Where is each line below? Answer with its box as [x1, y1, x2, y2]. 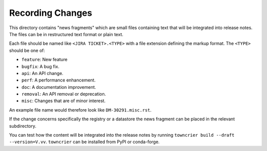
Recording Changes [9, 7, 92, 18]
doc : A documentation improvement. [21, 84, 96, 90]
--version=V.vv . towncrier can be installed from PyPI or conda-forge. [9, 139, 160, 145]
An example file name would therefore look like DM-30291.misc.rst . [9, 107, 152, 113]
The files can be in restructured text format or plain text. [9, 31, 124, 37]
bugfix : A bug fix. [21, 63, 59, 69]
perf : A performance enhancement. [21, 77, 96, 83]
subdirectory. [9, 123, 37, 129]
